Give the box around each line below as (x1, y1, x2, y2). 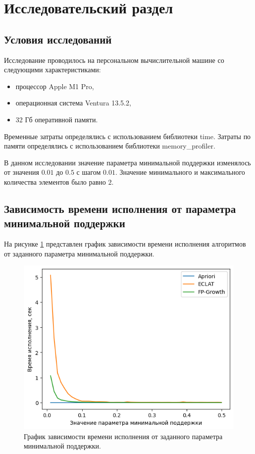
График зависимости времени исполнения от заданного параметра (24, 431, 223, 441)
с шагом (76, 167, 101, 177)
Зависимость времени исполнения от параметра (4, 201, 236, 216)
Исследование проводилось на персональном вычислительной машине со (4, 54, 224, 65)
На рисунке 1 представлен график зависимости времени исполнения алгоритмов (4, 239, 246, 249)
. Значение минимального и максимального (115, 167, 245, 177)
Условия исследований (4, 31, 112, 47)
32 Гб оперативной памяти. (15, 114, 98, 124)
